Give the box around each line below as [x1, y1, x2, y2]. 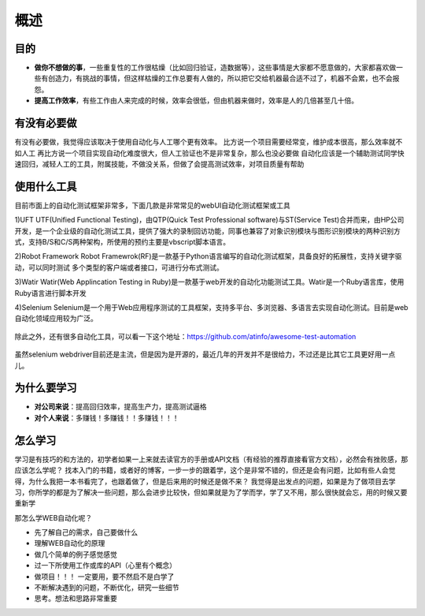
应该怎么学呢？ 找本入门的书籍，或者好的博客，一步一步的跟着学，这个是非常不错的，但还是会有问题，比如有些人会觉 [14, 465, 396, 475]
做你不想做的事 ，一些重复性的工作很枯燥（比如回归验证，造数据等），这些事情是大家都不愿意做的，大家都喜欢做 [34, 63, 397, 73]
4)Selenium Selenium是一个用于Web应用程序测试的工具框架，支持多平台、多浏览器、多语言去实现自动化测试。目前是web [14, 302, 408, 312]
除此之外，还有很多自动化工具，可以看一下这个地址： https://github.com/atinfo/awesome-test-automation [14, 331, 357, 341]
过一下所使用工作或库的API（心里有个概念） [34, 561, 177, 570]
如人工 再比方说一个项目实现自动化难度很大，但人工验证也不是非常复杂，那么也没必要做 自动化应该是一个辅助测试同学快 [14, 148, 405, 158]
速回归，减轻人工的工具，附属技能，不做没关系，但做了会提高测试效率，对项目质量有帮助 [14, 159, 305, 169]
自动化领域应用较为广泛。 [14, 314, 98, 323]
